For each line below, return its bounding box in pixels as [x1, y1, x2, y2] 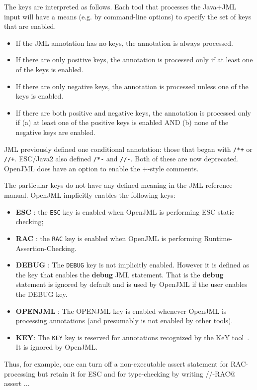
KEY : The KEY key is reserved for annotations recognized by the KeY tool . [15, 332, 250, 342]
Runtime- [204, 233, 233, 243]
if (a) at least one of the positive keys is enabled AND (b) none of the [15, 117, 229, 128]
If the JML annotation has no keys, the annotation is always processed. [15, 37, 234, 48]
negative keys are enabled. [15, 127, 95, 137]
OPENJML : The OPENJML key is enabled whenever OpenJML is [15, 305, 227, 316]
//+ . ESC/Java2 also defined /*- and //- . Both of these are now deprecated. [4, 153, 239, 164]
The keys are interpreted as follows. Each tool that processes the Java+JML [4, 1, 237, 11]
